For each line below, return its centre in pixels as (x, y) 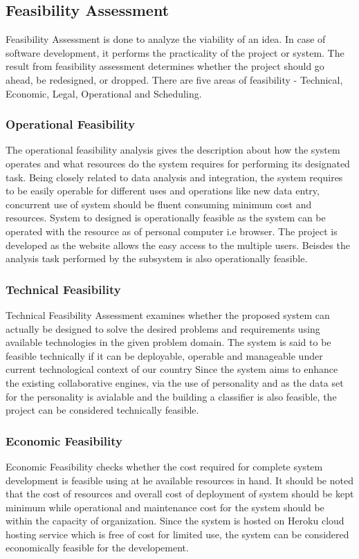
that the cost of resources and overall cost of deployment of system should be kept (180, 494)
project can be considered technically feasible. (102, 410)
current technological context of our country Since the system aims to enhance (172, 369)
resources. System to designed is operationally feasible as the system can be (166, 218)
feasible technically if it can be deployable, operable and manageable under (164, 355)
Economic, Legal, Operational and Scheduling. (104, 93)
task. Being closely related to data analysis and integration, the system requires (174, 177)
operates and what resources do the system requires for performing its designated (178, 163)
